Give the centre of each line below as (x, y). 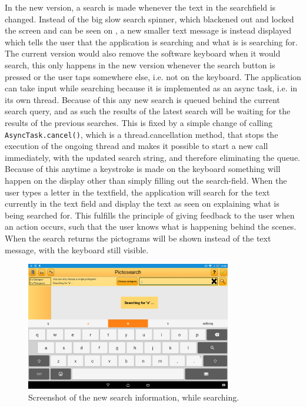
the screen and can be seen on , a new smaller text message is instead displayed (148, 30)
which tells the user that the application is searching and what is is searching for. (151, 42)
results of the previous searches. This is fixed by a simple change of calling (139, 122)
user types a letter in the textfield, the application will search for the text (137, 192)
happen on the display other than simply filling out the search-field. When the (146, 180)
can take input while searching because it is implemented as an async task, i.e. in (151, 88)
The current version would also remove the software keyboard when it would (143, 53)
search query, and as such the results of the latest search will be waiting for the (148, 111)
